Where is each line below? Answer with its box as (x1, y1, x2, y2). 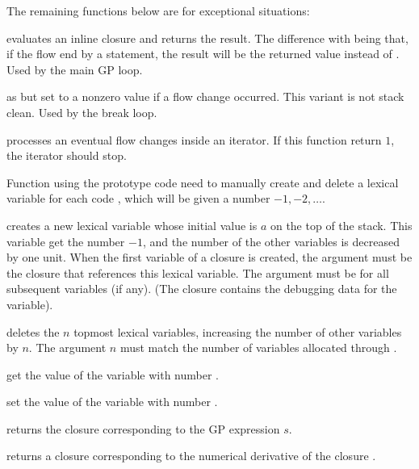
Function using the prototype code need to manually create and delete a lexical (6, 174, 399, 191)
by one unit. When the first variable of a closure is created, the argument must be (6, 249, 413, 266)
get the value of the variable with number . (6, 366, 219, 383)
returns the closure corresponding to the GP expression (6, 420, 280, 437)
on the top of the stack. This (270, 216, 413, 233)
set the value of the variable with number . (6, 393, 218, 410)
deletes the (6, 323, 60, 340)
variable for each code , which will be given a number (6, 190, 270, 207)
